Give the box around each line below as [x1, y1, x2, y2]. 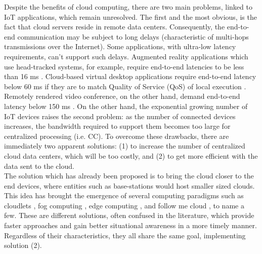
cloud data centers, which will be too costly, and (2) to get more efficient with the [4, 150, 258, 161]
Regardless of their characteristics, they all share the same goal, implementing [4, 230, 246, 240]
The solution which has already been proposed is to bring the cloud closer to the [4, 170, 254, 181]
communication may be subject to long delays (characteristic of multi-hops [17, 31, 249, 42]
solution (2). [4, 240, 42, 250]
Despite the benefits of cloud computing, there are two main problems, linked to [4, 2, 252, 12]
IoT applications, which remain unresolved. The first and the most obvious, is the [4, 11, 257, 22]
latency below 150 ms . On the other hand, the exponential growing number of [4, 100, 248, 111]
